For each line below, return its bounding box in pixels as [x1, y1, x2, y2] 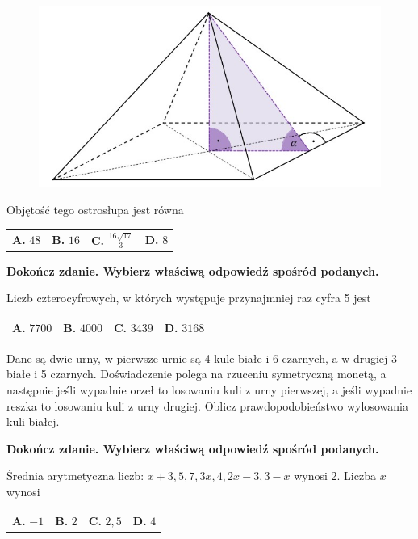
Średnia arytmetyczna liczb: [6, 467, 144, 484]
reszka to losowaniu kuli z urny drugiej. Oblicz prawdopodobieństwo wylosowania [6, 397, 408, 414]
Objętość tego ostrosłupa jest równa [6, 201, 184, 218]
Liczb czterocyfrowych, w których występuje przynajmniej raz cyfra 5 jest [6, 289, 371, 306]
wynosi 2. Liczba [294, 467, 376, 484]
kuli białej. [6, 413, 60, 430]
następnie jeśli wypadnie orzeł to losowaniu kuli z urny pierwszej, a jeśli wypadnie [6, 381, 412, 398]
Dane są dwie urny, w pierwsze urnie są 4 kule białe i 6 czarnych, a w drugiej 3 [6, 349, 398, 366]
